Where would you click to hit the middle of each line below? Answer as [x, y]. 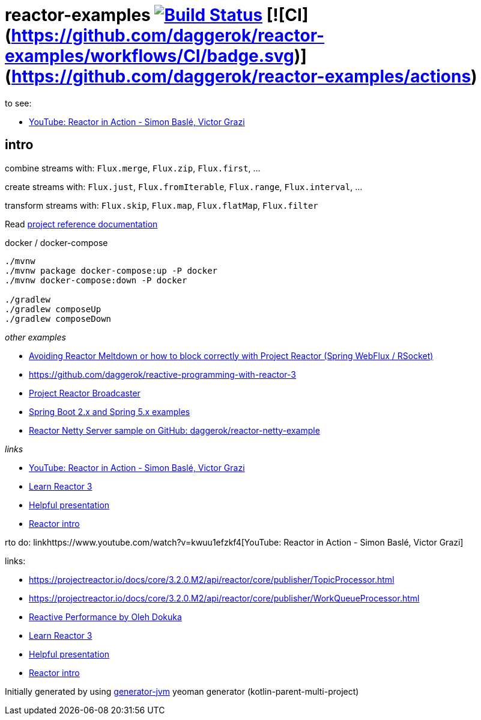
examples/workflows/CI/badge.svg [150, 56]
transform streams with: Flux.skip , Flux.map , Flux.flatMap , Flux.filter [162, 205]
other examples [35, 337]
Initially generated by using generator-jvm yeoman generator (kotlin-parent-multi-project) [182, 691]
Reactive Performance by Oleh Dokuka [105, 617]
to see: [18, 103]
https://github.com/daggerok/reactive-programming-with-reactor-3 [162, 374]
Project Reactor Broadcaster [85, 393]
